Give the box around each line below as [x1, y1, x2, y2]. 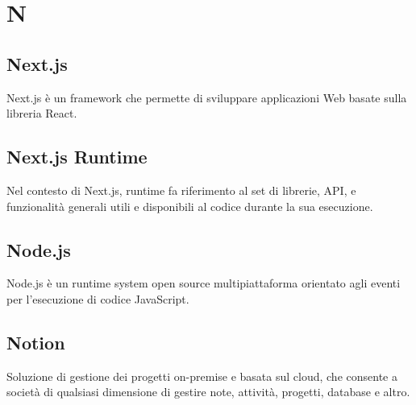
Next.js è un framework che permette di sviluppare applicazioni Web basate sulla [6, 89, 407, 105]
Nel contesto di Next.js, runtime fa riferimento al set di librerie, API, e [6, 181, 356, 198]
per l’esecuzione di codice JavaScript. [6, 290, 189, 307]
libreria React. [6, 105, 77, 122]
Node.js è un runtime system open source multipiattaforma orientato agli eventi [6, 275, 401, 291]
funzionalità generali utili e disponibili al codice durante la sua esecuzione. [6, 197, 373, 214]
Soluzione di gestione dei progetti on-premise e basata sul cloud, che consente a [6, 367, 397, 384]
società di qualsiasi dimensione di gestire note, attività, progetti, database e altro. [6, 383, 410, 400]
